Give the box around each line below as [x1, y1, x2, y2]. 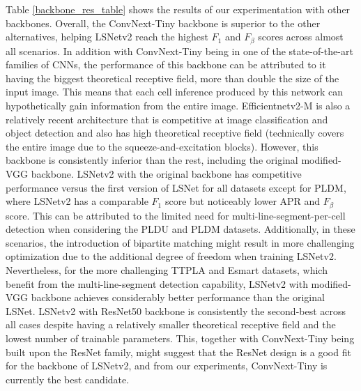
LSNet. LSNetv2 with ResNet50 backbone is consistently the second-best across [6, 303, 346, 318]
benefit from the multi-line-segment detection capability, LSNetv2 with [6, 276, 308, 291]
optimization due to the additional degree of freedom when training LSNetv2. [6, 249, 337, 263]
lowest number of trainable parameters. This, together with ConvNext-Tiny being [6, 330, 355, 345]
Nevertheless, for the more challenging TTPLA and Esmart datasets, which [6, 263, 328, 277]
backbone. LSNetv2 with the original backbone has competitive [31, 166, 302, 181]
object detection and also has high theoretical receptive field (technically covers [6, 125, 344, 140]
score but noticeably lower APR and [164, 194, 321, 208]
